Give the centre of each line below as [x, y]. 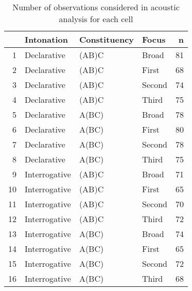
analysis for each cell [96, 19]
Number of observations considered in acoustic [96, 7]
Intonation [46, 39]
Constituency [107, 39]
